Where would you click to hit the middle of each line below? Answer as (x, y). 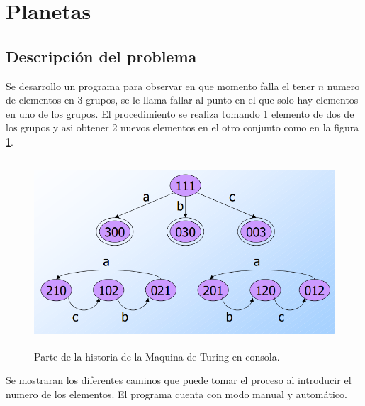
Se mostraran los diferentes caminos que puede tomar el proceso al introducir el (179, 380)
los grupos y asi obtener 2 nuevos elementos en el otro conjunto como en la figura (182, 127)
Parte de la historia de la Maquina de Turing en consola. (157, 356)
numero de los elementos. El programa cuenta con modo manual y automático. (176, 394)
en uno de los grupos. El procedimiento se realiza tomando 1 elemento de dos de (180, 113)
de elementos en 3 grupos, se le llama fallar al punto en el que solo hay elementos (182, 100)
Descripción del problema (101, 56)
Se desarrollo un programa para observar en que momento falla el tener (161, 86)
